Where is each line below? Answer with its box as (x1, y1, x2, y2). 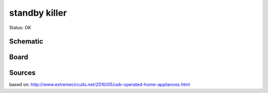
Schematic (9, 37, 43, 46)
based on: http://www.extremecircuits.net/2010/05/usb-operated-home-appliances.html (9, 82, 191, 88)
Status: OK (9, 25, 31, 31)
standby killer (9, 7, 67, 18)
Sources (9, 69, 36, 77)
